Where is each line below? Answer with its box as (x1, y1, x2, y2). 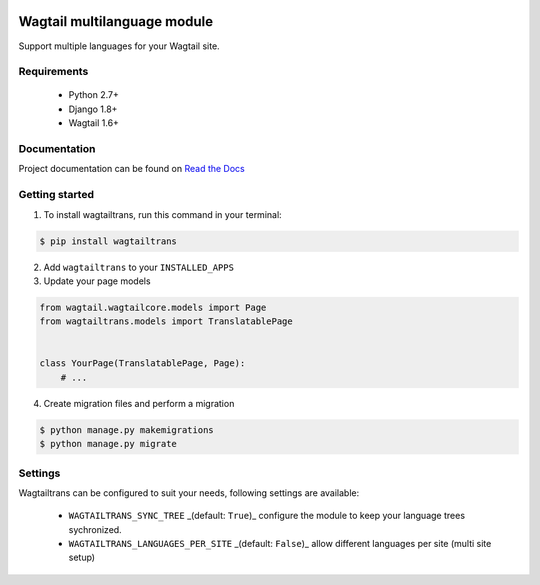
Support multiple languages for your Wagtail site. (18, 40, 220, 52)
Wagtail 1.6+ (68, 117, 120, 129)
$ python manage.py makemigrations (39, 424, 214, 435)
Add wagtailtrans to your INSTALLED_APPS (43, 261, 235, 273)
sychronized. (68, 523, 122, 535)
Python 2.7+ (68, 89, 120, 101)
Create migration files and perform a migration (43, 397, 235, 409)
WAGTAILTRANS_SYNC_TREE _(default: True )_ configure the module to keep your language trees (68, 510, 465, 522)
